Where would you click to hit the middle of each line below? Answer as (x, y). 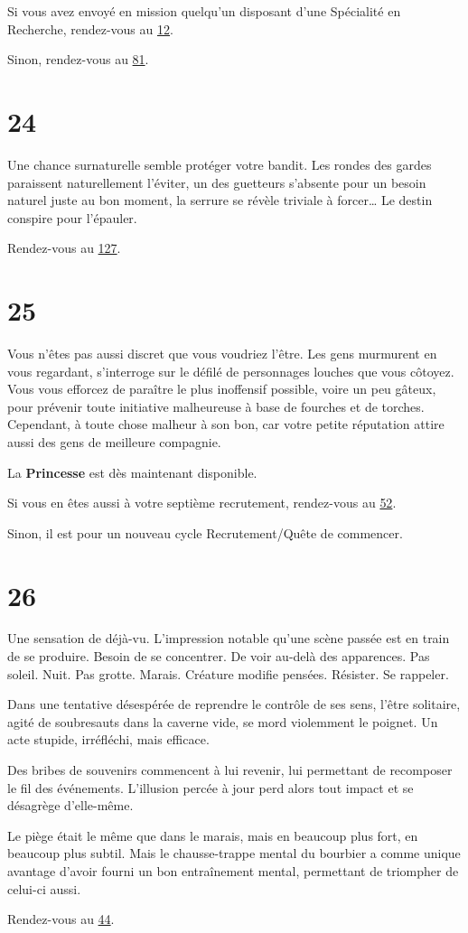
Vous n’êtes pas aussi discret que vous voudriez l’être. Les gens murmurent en (222, 353)
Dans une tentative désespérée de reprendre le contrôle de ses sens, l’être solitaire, (234, 704)
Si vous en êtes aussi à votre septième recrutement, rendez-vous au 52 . (202, 503)
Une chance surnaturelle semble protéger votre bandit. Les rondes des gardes (220, 164)
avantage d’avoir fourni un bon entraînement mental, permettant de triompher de (233, 871)
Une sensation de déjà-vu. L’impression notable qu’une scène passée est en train (229, 638)
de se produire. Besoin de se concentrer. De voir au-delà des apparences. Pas (219, 656)
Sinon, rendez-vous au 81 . (78, 59)
